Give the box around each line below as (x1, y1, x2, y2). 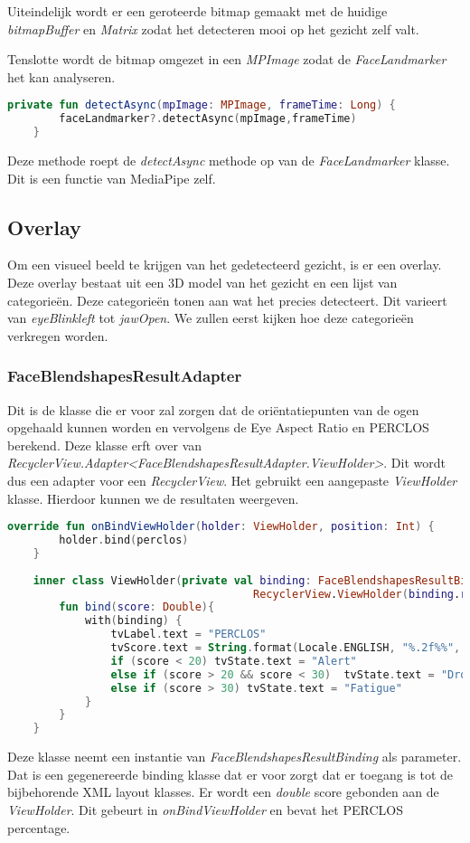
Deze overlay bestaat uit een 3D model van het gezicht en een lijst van (7, 272, 398, 291)
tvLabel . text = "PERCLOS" (110, 628, 267, 641)
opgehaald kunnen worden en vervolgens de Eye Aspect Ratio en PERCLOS (7, 418, 429, 437)
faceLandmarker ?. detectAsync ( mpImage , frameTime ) (59, 112, 357, 126)
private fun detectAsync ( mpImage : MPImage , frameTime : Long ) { (7, 99, 396, 112)
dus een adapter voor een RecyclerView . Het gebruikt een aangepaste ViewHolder (7, 470, 457, 489)
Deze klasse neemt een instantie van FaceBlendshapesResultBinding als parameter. (7, 747, 462, 766)
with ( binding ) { (84, 614, 183, 628)
